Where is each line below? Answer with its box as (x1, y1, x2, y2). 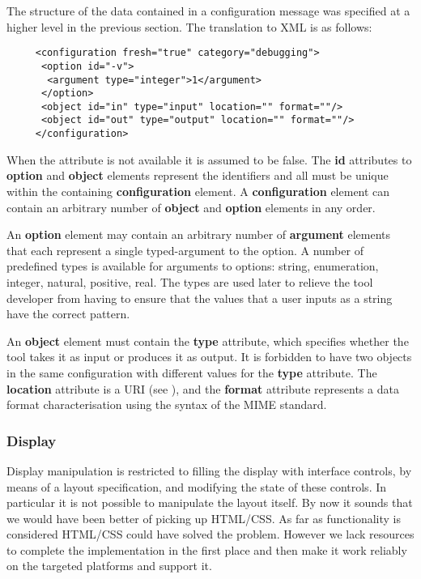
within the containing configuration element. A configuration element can (6, 182, 390, 199)
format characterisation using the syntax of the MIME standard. (6, 396, 327, 413)
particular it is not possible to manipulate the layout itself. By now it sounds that (6, 494, 413, 511)
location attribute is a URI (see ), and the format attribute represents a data (6, 380, 399, 397)
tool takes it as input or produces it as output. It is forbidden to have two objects (6, 348, 412, 365)
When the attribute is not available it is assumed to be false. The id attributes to (6, 151, 412, 168)
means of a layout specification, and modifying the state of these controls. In (6, 478, 387, 495)
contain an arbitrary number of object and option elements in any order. (6, 198, 376, 215)
